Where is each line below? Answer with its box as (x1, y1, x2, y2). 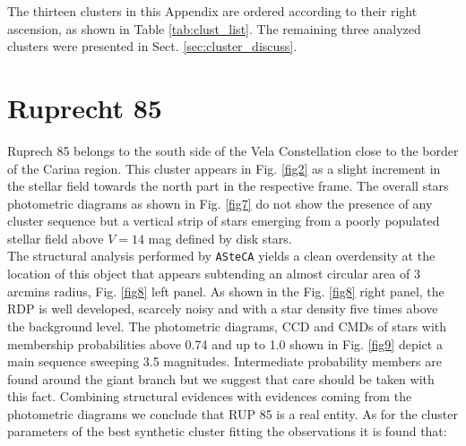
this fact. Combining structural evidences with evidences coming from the (7, 387, 412, 406)
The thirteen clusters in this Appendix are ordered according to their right (7, 2, 418, 20)
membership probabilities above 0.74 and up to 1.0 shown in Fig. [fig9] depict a (7, 334, 443, 353)
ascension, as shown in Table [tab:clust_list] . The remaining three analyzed (7, 19, 421, 38)
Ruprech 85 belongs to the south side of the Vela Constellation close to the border (7, 141, 459, 159)
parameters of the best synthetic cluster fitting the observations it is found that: (7, 422, 447, 441)
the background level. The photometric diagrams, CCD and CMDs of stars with (7, 316, 447, 335)
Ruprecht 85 (7, 89, 162, 125)
